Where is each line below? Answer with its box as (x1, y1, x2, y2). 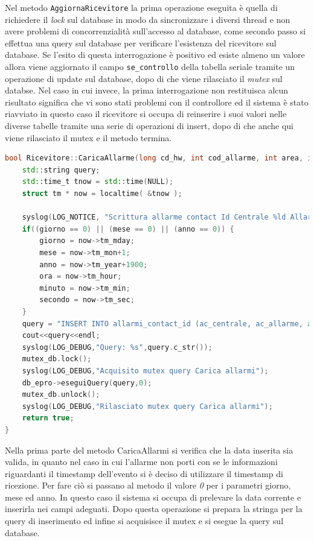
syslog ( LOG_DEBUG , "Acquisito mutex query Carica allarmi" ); (22, 366, 269, 375)
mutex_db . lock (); (22, 355, 92, 364)
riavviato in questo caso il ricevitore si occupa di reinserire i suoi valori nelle (5, 107, 287, 120)
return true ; (22, 414, 74, 423)
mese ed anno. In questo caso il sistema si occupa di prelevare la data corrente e (5, 490, 301, 503)
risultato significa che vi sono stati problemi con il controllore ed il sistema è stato (5, 95, 309, 108)
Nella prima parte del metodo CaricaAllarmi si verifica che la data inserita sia (5, 443, 293, 456)
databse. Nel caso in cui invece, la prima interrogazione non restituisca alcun (5, 84, 289, 96)
